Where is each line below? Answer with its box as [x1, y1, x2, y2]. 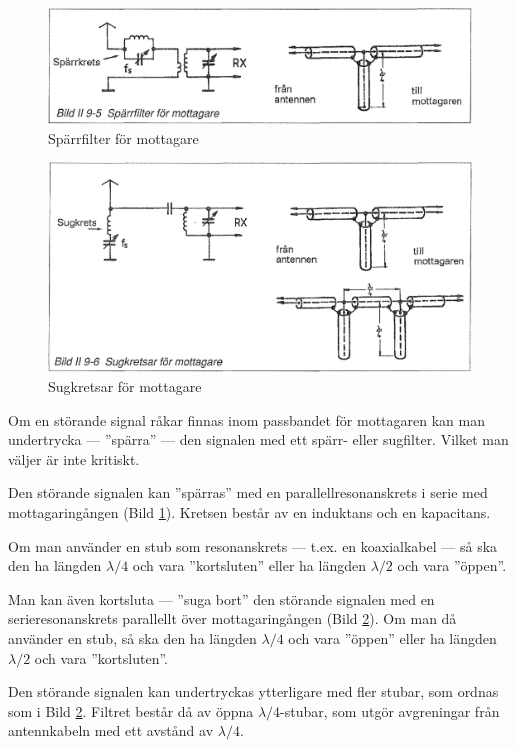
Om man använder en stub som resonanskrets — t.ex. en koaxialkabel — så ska [8, 535, 498, 556]
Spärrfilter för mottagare [48, 127, 199, 148]
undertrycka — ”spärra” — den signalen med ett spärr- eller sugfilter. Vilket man [8, 429, 509, 450]
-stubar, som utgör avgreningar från [280, 700, 500, 721]
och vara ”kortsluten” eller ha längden [132, 555, 366, 576]
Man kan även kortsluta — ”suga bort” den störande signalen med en [8, 588, 435, 609]
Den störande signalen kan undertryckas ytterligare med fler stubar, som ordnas [8, 681, 499, 702]
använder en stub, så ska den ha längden [8, 628, 257, 648]
